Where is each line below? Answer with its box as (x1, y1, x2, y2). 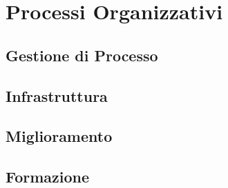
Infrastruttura (6, 85, 108, 106)
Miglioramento (6, 125, 113, 147)
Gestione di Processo (6, 44, 158, 65)
